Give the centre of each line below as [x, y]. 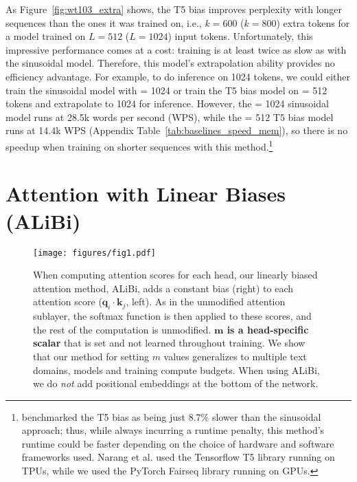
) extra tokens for [313, 22]
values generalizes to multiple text [235, 356]
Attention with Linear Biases [146, 194]
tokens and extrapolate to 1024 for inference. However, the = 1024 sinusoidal [167, 103]
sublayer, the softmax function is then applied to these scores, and [172, 316]
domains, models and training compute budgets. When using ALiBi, [176, 370]
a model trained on [46, 36]
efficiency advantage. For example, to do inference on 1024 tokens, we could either [178, 76]
